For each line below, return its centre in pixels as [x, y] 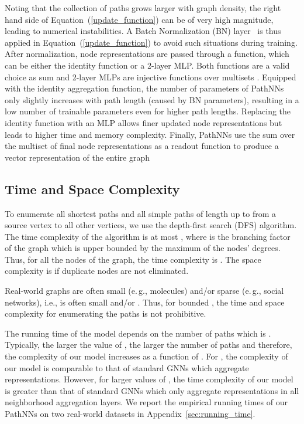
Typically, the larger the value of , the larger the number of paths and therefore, [148, 345]
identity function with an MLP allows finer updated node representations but [144, 122]
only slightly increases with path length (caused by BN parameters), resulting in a [152, 99]
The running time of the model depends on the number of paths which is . [138, 333]
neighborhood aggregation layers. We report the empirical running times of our [146, 402]
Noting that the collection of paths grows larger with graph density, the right [143, 8]
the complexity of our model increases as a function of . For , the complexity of [146, 356]
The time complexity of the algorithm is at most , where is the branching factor [148, 236]
